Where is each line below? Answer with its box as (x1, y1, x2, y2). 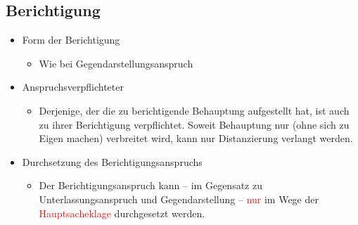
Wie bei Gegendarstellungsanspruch (39, 56, 193, 70)
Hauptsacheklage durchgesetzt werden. (39, 205, 205, 220)
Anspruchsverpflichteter (22, 79, 124, 94)
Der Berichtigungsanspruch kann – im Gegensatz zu (39, 178, 262, 193)
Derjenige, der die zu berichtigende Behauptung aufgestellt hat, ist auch (39, 103, 350, 117)
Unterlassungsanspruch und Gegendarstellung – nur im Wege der (39, 191, 319, 206)
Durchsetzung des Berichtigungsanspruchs (22, 154, 203, 169)
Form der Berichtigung (22, 32, 120, 47)
